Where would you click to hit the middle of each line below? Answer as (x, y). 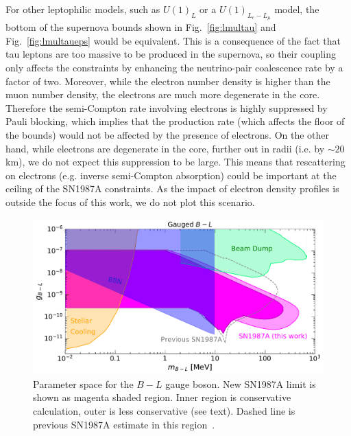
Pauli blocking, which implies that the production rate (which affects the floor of (175, 121)
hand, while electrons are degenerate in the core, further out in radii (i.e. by (165, 148)
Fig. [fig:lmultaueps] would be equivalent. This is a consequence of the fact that (173, 40)
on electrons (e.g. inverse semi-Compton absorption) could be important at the (171, 175)
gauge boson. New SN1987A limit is (241, 383)
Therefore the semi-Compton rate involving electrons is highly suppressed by (167, 107)
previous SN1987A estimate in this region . (124, 424)
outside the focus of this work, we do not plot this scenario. (130, 202)
